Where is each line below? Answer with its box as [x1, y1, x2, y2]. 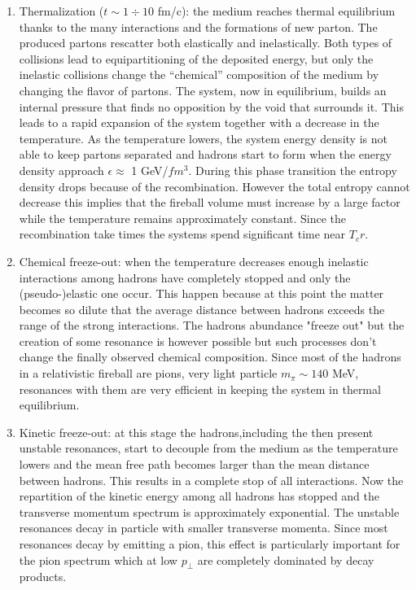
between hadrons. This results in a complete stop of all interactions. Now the [19, 471, 404, 488]
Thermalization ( [19, 2, 104, 19]
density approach [19, 161, 104, 178]
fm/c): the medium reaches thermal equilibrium [157, 2, 396, 19]
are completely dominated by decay [197, 551, 374, 568]
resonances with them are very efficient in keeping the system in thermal [19, 380, 381, 397]
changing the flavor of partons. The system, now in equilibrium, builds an [19, 81, 387, 98]
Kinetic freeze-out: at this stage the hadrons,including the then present [19, 423, 374, 440]
